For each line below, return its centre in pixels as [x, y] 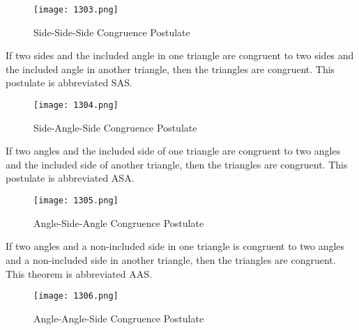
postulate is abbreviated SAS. [69, 82]
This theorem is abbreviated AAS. [79, 273]
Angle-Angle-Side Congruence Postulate [119, 318]
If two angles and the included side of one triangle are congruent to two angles [173, 151]
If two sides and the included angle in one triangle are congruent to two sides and [180, 55]
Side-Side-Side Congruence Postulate [112, 32]
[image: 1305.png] [76, 201]
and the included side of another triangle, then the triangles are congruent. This [177, 164]
